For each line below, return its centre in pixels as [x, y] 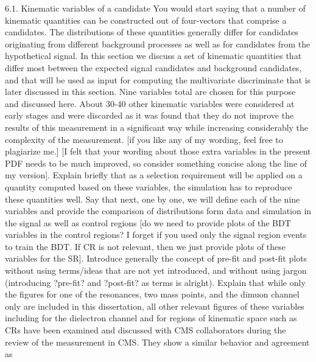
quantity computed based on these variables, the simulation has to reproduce [149, 186]
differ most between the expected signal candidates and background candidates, [153, 67]
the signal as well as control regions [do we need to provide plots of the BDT [148, 222]
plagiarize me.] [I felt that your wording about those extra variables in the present [158, 151]
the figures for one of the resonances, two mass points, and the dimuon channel [152, 294]
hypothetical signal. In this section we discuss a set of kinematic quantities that [153, 56]
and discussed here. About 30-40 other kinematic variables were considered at [150, 103]
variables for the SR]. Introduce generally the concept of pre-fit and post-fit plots [156, 258]
